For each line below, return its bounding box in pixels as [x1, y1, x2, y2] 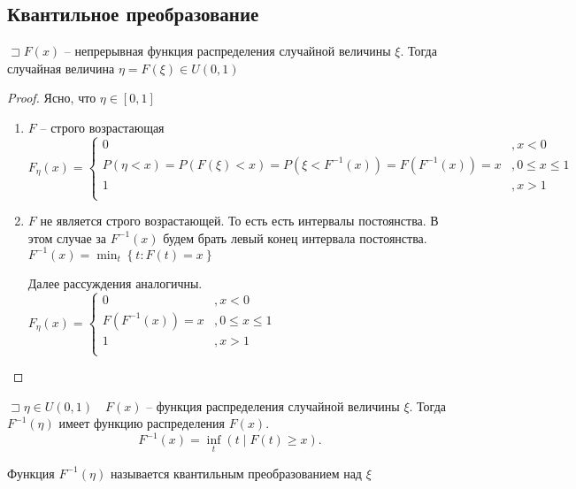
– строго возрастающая [40, 118, 165, 136]
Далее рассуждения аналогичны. [27, 273, 203, 292]
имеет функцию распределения [58, 414, 226, 432]
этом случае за [27, 228, 107, 247]
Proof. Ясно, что [7, 88, 96, 107]
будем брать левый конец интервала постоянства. [163, 228, 427, 247]
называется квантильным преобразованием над [110, 463, 362, 482]
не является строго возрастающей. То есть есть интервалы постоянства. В [40, 211, 439, 230]
